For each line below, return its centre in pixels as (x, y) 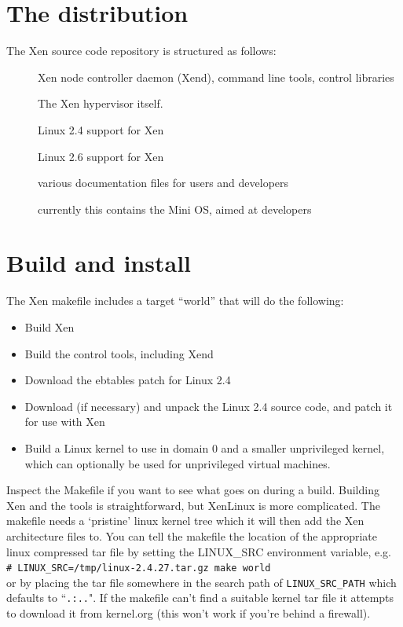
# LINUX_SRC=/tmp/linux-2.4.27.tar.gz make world (139, 568)
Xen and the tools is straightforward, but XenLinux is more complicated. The (193, 505)
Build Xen (49, 327)
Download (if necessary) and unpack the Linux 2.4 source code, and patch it (209, 406)
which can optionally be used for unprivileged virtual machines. (178, 463)
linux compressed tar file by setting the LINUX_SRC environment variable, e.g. (199, 551)
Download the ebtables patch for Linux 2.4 (128, 380)
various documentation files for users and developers (163, 183)
